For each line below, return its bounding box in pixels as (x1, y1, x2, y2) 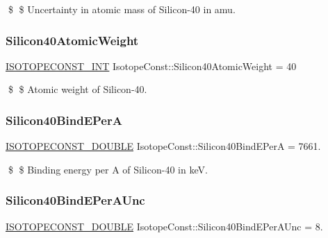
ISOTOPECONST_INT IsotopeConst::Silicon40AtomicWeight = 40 (6, 58, 297, 73)
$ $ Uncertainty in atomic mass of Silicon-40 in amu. (8, 2, 236, 16)
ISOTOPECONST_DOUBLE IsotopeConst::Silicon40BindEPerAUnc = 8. (6, 219, 323, 233)
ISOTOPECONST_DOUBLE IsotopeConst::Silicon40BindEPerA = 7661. (6, 139, 321, 153)
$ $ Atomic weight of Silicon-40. (8, 82, 147, 96)
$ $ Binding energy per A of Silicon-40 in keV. (8, 162, 208, 176)
